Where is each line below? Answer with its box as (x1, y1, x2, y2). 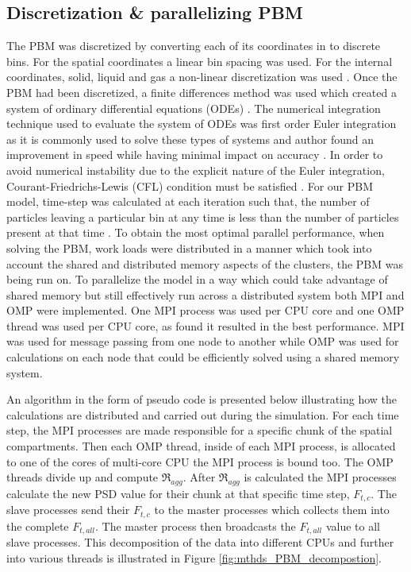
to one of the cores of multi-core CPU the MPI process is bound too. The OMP (6, 453, 394, 470)
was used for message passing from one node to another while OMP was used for (6, 333, 399, 350)
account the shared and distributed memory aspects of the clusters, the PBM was (6, 255, 403, 272)
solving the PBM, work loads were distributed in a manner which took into (6, 239, 372, 256)
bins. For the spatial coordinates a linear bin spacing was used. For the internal (6, 52, 393, 69)
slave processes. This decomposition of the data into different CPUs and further (6, 534, 394, 551)
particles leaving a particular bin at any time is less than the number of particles (6, 208, 399, 225)
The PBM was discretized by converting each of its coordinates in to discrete (6, 37, 381, 54)
